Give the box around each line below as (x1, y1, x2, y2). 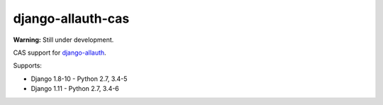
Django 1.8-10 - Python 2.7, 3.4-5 (30, 74, 128, 83)
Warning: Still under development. (13, 35, 114, 44)
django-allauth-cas (13, 11, 130, 26)
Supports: (13, 61, 43, 70)
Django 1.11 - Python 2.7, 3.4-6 (30, 84, 120, 93)
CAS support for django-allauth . (13, 48, 106, 57)
